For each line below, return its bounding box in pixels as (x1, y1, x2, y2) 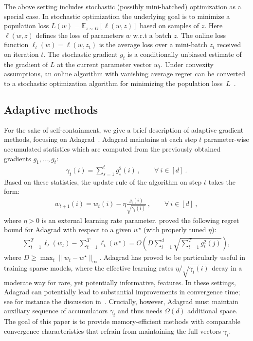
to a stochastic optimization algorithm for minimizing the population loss (4, 78, 223, 88)
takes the (208, 176, 235, 187)
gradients (4, 153, 31, 163)
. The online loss (177, 30, 226, 40)
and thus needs (117, 306, 163, 316)
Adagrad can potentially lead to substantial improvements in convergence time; (4, 287, 240, 297)
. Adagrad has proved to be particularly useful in (99, 252, 245, 262)
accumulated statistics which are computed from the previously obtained (4, 143, 220, 153)
